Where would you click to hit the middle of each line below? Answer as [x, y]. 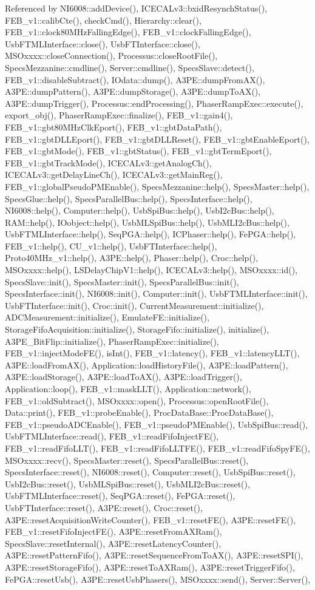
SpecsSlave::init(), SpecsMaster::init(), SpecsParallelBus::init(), [122, 281]
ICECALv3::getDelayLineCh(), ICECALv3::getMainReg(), [114, 175]
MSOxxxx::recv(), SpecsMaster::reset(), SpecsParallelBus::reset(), [127, 460]
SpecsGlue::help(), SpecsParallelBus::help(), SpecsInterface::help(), [129, 198]
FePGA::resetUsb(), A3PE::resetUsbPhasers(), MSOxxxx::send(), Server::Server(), [158, 579]
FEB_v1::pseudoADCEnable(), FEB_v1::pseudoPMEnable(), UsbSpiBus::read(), [157, 424]
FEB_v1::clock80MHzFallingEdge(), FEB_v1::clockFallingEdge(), [128, 32]
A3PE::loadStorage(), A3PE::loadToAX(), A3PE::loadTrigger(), [124, 377]
